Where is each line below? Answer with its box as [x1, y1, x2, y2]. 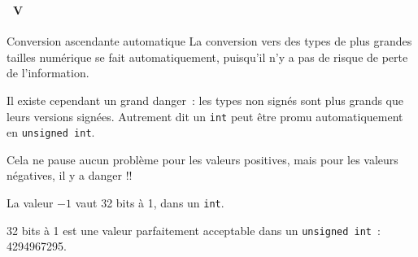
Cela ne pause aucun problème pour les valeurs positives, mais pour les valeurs [7, 150, 398, 168]
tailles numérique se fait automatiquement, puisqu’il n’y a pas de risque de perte [7, 48, 408, 65]
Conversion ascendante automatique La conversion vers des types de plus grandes [7, 33, 412, 50]
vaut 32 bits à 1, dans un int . [75, 194, 224, 211]
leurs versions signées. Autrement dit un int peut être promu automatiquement [7, 107, 403, 124]
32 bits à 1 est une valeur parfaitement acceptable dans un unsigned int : [7, 221, 381, 238]
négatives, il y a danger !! [7, 167, 133, 184]
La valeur [7, 194, 54, 211]
